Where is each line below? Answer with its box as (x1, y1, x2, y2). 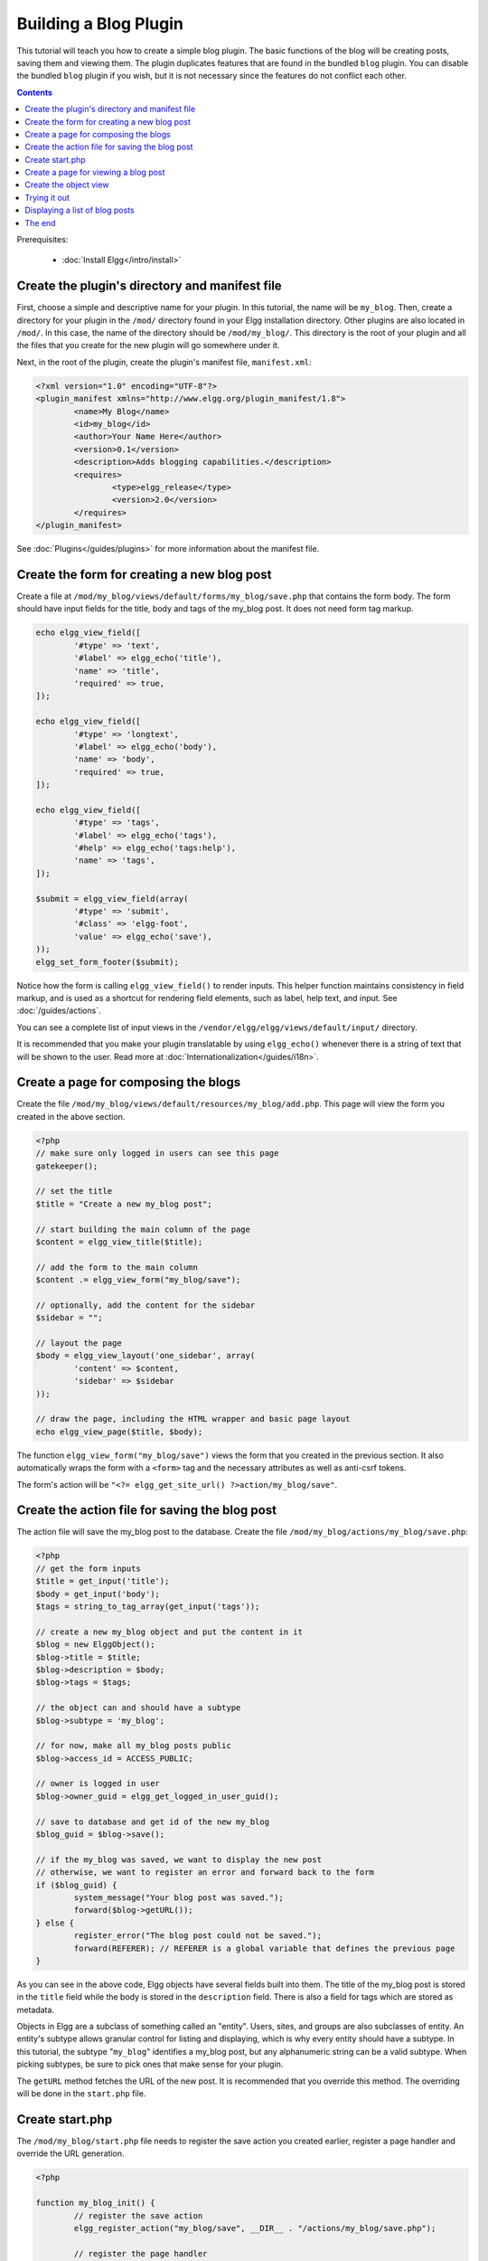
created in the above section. (16, 1111, 126, 1121)
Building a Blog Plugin (16, 14, 184, 33)
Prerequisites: (16, 234, 69, 245)
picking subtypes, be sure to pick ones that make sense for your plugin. (16, 2058, 284, 2070)
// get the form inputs (35, 1563, 142, 1574)
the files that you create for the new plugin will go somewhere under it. (16, 340, 280, 351)
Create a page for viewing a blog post (24, 167, 165, 178)
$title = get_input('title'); (35, 1576, 170, 1586)
